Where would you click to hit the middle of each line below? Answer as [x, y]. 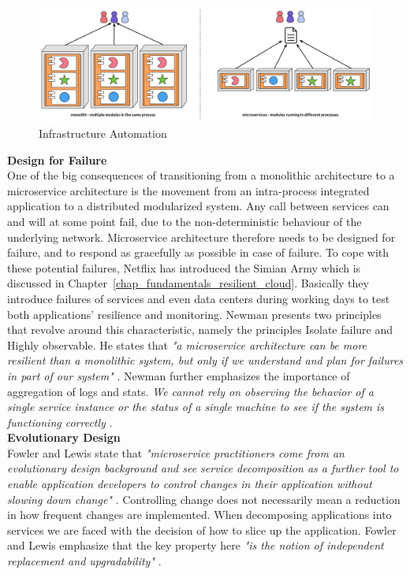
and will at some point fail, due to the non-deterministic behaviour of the [184, 221]
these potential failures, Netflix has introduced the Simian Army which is [184, 267]
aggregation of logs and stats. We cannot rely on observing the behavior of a [190, 391]
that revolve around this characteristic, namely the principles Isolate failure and [200, 330]
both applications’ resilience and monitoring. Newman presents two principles [194, 314]
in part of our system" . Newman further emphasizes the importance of [179, 375]
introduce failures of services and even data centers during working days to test [199, 298]
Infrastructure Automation [103, 133]
